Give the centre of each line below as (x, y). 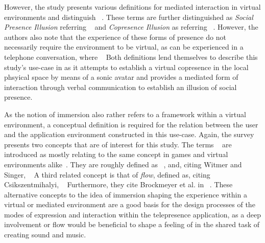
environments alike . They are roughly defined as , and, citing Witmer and (123, 164)
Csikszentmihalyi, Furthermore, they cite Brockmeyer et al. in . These (118, 184)
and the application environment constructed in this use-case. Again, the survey (129, 134)
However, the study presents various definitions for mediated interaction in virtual (132, 7)
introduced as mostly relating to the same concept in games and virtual (116, 154)
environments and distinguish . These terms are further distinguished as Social (129, 17)
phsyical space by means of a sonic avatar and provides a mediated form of (121, 77)
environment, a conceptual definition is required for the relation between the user (131, 124)
